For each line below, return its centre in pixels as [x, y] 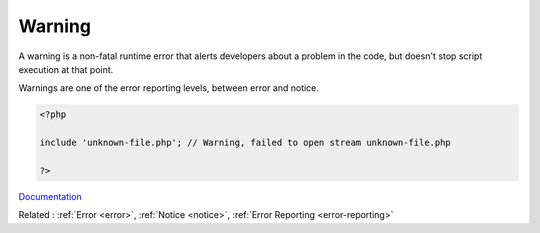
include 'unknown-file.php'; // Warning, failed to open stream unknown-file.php [245, 143]
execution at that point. [66, 69]
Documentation [50, 196]
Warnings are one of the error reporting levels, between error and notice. [169, 88]
